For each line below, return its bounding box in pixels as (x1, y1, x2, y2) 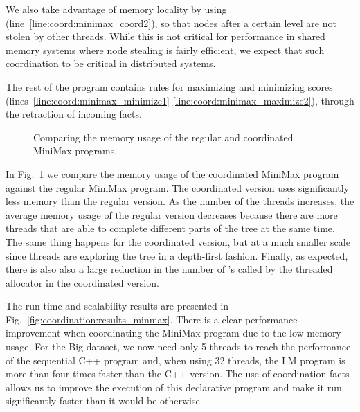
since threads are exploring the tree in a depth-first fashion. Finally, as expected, (6, 248, 348, 262)
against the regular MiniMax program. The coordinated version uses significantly (6, 180, 350, 195)
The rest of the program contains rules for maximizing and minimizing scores (6, 79, 333, 93)
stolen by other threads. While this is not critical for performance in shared (6, 29, 325, 44)
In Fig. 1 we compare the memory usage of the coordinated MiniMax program (6, 166, 339, 181)
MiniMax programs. (33, 143, 118, 158)
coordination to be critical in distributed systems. (6, 56, 216, 71)
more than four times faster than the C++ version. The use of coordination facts (6, 366, 350, 381)
